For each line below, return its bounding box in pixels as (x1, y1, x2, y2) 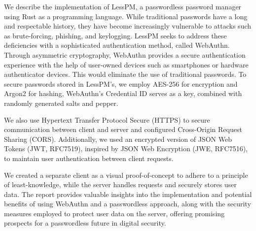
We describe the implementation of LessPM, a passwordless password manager (4, 1, 242, 11)
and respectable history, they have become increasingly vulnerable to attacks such (4, 21, 252, 31)
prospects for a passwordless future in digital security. (4, 218, 166, 228)
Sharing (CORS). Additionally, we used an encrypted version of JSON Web (4, 133, 232, 144)
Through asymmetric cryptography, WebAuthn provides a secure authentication (4, 49, 246, 60)
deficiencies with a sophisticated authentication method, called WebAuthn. (4, 40, 230, 50)
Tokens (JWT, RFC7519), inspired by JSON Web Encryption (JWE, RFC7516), (4, 143, 248, 154)
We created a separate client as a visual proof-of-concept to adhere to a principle (4, 169, 248, 180)
